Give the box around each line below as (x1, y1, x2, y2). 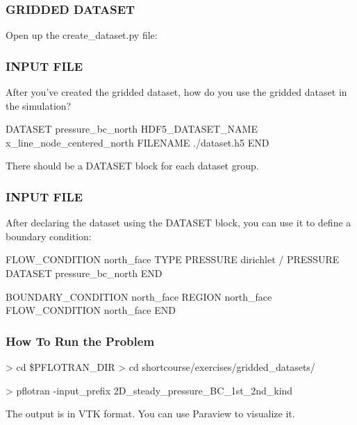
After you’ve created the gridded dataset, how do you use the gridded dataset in (6, 85, 347, 99)
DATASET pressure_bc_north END (6, 266, 163, 280)
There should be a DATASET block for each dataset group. (6, 158, 259, 173)
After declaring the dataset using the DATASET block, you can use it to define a (6, 215, 351, 230)
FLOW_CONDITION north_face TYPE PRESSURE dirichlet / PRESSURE (6, 252, 340, 267)
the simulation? (6, 98, 72, 112)
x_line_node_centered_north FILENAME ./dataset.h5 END (6, 135, 269, 149)
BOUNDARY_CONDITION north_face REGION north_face (6, 289, 272, 303)
